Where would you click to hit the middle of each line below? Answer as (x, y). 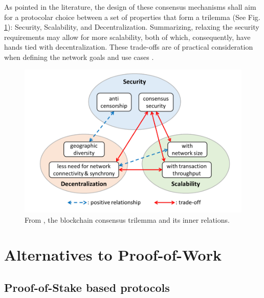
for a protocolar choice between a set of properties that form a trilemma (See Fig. (132, 17)
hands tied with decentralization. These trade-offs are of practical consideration (129, 47)
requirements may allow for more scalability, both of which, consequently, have (127, 37)
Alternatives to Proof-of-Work (113, 255)
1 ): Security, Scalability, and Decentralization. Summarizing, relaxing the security (132, 27)
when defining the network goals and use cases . (79, 57)
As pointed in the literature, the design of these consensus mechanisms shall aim (130, 7)
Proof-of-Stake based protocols (87, 287)
